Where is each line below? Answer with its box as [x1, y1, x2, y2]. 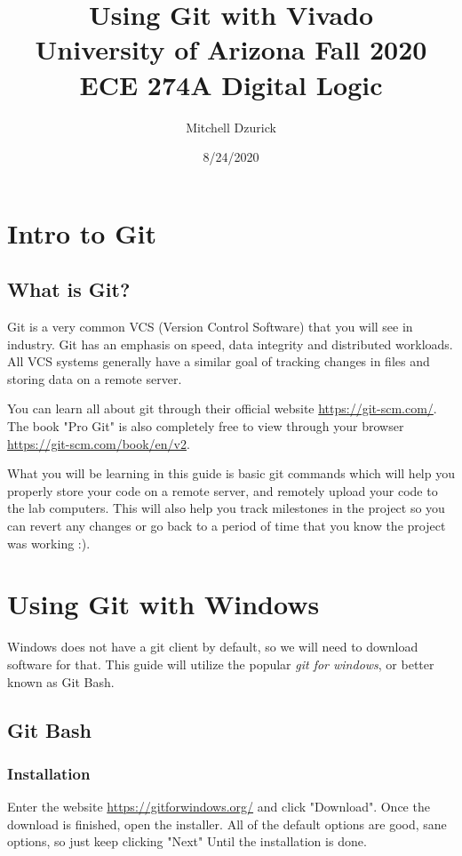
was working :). [7, 533, 91, 552]
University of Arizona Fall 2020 [35, 31, 427, 68]
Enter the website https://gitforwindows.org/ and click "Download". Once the [7, 797, 430, 816]
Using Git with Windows [7, 586, 320, 622]
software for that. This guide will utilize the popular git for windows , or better [7, 654, 434, 673]
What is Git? [7, 276, 131, 303]
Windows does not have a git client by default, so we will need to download [7, 637, 418, 656]
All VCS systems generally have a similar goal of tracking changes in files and [7, 352, 430, 371]
